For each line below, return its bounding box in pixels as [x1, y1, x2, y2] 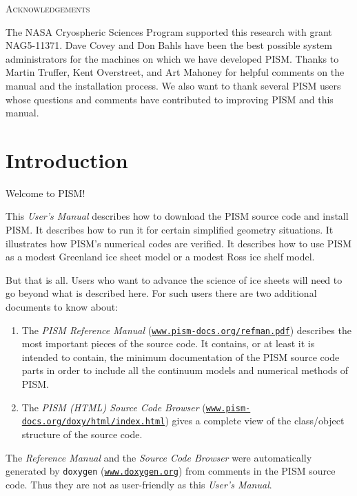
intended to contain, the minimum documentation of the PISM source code [21, 349, 340, 364]
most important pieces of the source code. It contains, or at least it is [21, 336, 315, 351]
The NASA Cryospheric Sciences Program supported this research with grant [6, 24, 332, 39]
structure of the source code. [21, 426, 143, 441]
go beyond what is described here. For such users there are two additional [6, 286, 317, 300]
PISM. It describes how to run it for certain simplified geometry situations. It [6, 223, 334, 237]
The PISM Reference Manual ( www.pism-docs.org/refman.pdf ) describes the [21, 322, 351, 337]
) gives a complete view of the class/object [165, 413, 345, 428]
